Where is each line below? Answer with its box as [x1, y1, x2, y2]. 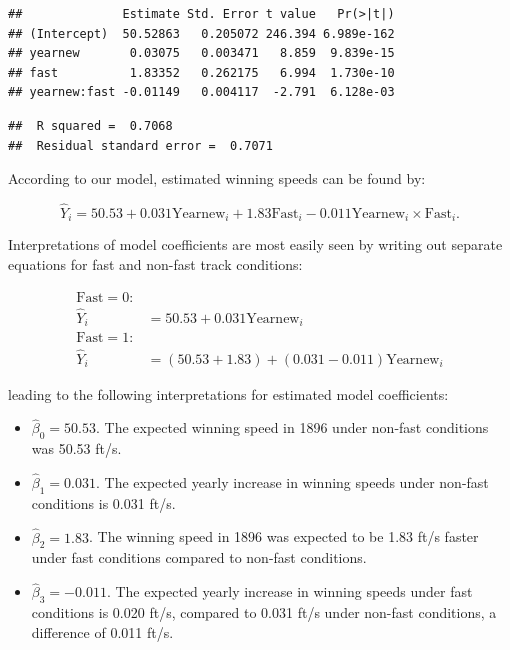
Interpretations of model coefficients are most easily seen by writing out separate [8, 234, 503, 255]
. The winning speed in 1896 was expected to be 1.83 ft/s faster [88, 526, 479, 547]
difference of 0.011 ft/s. [31, 621, 174, 642]
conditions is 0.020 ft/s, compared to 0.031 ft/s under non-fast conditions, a [31, 602, 497, 623]
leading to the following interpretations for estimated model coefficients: [8, 383, 449, 404]
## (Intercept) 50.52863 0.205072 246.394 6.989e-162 [8, 26, 395, 41]
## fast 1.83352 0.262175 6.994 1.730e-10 [8, 65, 395, 80]
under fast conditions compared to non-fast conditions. [31, 547, 367, 568]
